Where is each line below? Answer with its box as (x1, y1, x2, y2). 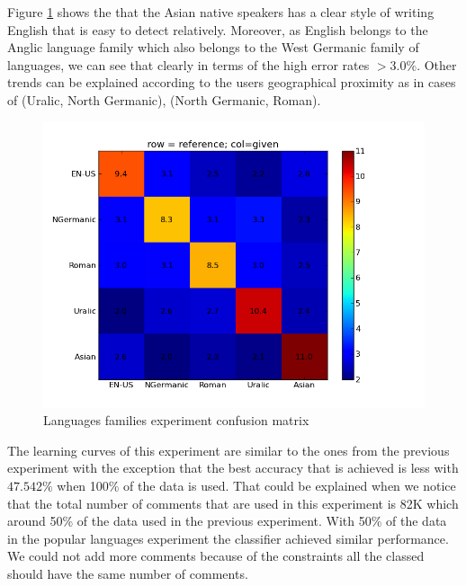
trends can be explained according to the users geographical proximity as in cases (7, 73, 456, 92)
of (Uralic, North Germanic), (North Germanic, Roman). (7, 90, 321, 109)
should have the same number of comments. (7, 564, 248, 582)
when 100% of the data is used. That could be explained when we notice (57, 475, 456, 494)
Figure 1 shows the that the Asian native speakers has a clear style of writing (7, 3, 435, 21)
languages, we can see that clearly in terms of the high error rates (7, 55, 370, 74)
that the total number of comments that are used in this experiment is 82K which (7, 493, 459, 512)
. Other (417, 55, 457, 74)
